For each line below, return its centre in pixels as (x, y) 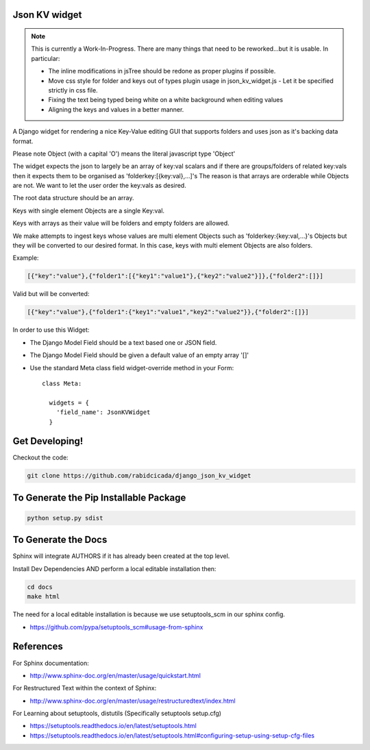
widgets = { (69, 402)
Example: (26, 258)
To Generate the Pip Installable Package (99, 497)
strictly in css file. (73, 90)
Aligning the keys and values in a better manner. (116, 109)
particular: (46, 58)
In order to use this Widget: (51, 330)
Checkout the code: (40, 458)
